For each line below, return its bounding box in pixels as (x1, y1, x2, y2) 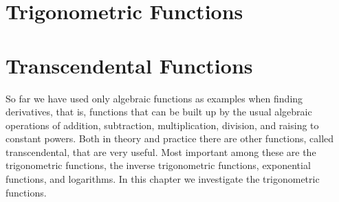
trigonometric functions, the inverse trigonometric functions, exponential (6, 158, 311, 172)
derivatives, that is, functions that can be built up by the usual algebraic (6, 104, 312, 119)
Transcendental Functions (6, 51, 253, 79)
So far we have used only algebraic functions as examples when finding (6, 91, 303, 105)
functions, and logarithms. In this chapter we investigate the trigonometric (6, 172, 320, 186)
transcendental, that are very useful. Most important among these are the (6, 144, 316, 159)
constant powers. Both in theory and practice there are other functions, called (6, 131, 334, 146)
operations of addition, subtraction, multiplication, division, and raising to (6, 117, 319, 132)
